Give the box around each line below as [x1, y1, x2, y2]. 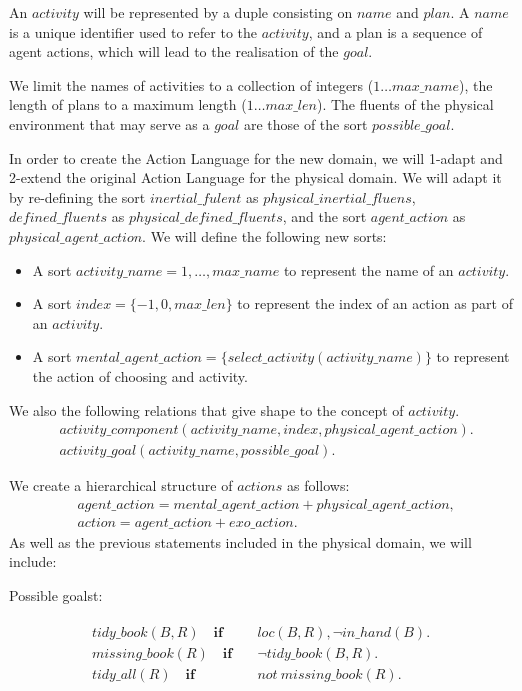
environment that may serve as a [9, 113, 210, 134]
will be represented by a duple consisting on [83, 2, 353, 22]
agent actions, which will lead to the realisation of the [9, 41, 339, 62]
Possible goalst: [9, 585, 103, 605]
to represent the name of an [283, 259, 454, 280]
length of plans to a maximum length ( [9, 94, 247, 115]
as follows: [286, 475, 350, 496]
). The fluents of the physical [316, 94, 494, 115]
